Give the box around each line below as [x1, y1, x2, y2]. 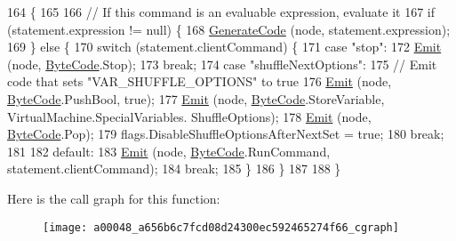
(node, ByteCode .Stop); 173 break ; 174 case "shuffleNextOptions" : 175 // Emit [7, 54, 437, 73]
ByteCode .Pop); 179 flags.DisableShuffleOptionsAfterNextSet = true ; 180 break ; [7, 125, 444, 143]
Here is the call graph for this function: [7, 189, 220, 207]
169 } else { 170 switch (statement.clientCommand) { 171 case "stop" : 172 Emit [7, 37, 442, 56]
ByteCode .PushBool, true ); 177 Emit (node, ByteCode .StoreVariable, [7, 89, 385, 108]
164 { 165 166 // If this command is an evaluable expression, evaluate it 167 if [7, 3, 435, 20]
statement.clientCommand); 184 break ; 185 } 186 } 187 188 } [7, 159, 341, 178]
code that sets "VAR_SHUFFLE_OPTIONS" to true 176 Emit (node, [7, 72, 392, 91]
